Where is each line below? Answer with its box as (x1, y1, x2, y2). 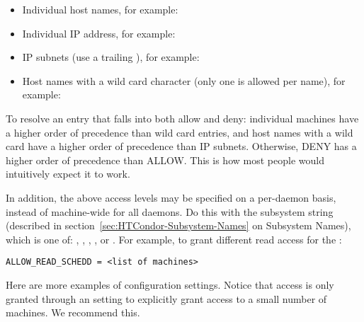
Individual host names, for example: (22, 2, 178, 16)
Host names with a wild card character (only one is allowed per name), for (22, 73, 346, 88)
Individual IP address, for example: (22, 25, 176, 40)
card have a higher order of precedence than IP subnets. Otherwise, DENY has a (6, 139, 357, 154)
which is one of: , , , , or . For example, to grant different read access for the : (6, 231, 342, 246)
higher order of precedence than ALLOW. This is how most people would (6, 152, 324, 167)
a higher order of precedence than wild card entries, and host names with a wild (6, 125, 353, 139)
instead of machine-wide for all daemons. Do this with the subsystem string (6, 204, 334, 219)
